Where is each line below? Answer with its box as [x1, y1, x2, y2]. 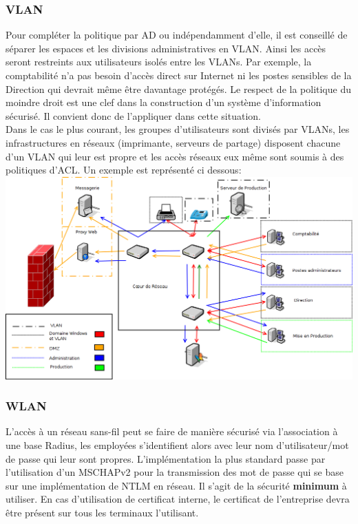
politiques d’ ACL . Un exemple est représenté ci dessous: [6, 163, 242, 177]
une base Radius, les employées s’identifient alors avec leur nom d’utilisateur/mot [6, 437, 349, 452]
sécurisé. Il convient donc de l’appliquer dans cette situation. [6, 108, 261, 123]
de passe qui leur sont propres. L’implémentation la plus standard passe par [6, 451, 326, 465]
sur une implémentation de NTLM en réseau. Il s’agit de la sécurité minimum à [6, 478, 347, 492]
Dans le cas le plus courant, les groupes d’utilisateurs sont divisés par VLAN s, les [6, 122, 350, 136]
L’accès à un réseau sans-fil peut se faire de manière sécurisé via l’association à [6, 424, 338, 439]
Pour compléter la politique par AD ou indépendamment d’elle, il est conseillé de [6, 28, 348, 42]
